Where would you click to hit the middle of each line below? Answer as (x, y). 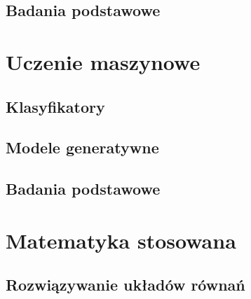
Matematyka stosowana (121, 240)
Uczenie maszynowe (103, 61)
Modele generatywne (82, 147)
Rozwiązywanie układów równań (125, 285)
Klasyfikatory (55, 106)
